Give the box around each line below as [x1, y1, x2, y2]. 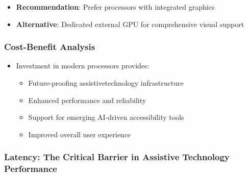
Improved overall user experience [28, 129, 131, 139]
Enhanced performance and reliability [28, 94, 146, 105]
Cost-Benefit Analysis [4, 40, 95, 53]
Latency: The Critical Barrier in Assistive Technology [4, 150, 230, 163]
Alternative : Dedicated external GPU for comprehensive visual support [16, 18, 244, 29]
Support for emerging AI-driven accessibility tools [28, 112, 184, 122]
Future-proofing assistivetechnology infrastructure [28, 78, 184, 88]
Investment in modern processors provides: [16, 60, 150, 71]
